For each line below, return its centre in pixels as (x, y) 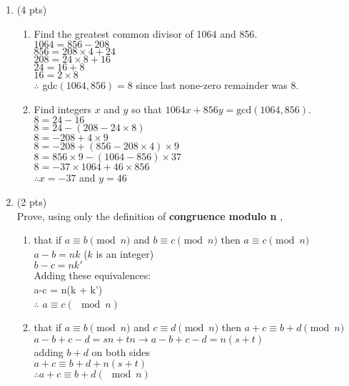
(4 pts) (32, 9)
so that (147, 109)
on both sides (121, 351)
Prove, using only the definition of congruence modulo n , (150, 215)
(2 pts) (32, 201)
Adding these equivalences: (92, 275)
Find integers (63, 109)
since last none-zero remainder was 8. (217, 85)
